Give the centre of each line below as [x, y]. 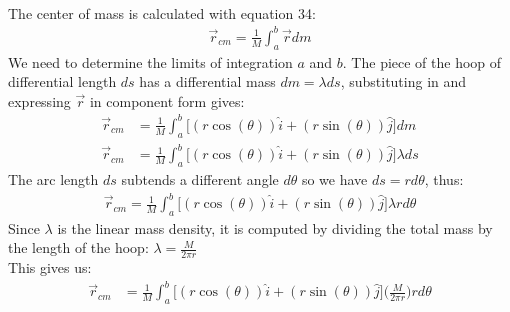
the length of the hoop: [78, 247]
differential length [62, 81]
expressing [39, 100]
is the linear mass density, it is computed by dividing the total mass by [275, 227]
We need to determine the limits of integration [150, 61]
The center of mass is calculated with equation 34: [162, 12]
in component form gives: [167, 100]
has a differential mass [207, 81]
